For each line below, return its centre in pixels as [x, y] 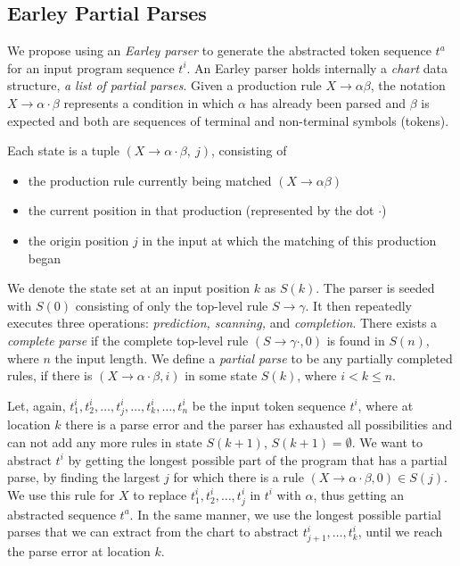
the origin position [78, 240]
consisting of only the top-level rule [172, 305]
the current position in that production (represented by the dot [201, 210]
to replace [160, 494]
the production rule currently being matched [150, 180]
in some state [221, 375]
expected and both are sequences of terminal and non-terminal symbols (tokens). [228, 120]
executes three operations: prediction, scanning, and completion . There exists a [222, 323]
